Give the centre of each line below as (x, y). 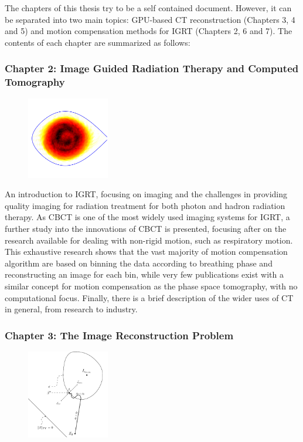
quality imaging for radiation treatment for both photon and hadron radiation (145, 205)
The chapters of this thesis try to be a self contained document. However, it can (148, 8)
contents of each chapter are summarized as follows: (98, 42)
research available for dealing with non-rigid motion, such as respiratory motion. (149, 240)
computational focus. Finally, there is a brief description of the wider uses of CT (149, 297)
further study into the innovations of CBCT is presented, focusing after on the (146, 229)
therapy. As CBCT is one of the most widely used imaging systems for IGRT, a (147, 217)
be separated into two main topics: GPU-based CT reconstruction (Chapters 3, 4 (150, 19)
